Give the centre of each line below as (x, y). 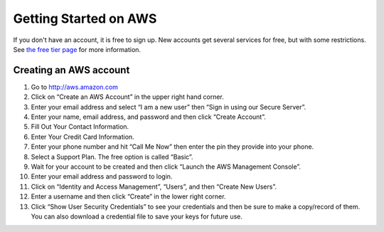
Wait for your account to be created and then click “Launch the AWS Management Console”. (166, 167)
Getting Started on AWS (85, 19)
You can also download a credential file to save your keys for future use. (137, 216)
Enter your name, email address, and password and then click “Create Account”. (149, 117)
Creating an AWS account (71, 70)
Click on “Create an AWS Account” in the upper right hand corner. (127, 97)
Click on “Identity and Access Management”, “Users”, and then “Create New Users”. (154, 186)
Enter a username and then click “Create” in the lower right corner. (128, 196)
